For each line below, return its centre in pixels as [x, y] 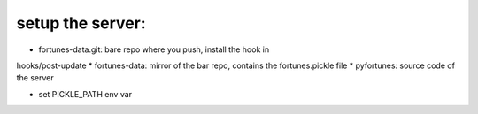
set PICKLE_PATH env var [85, 94]
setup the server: [81, 23]
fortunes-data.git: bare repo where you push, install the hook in [154, 49]
